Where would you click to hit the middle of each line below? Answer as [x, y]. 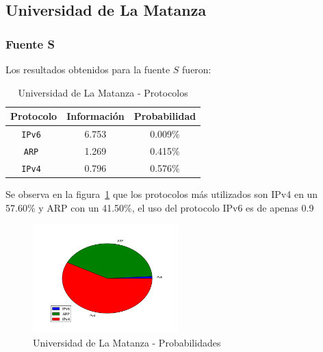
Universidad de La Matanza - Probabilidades [127, 342]
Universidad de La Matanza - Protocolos [103, 92]
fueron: [197, 69]
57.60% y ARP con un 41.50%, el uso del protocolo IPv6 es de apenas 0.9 [160, 207]
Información [95, 116]
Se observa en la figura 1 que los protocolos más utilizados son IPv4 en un [162, 194]
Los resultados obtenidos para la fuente [88, 69]
